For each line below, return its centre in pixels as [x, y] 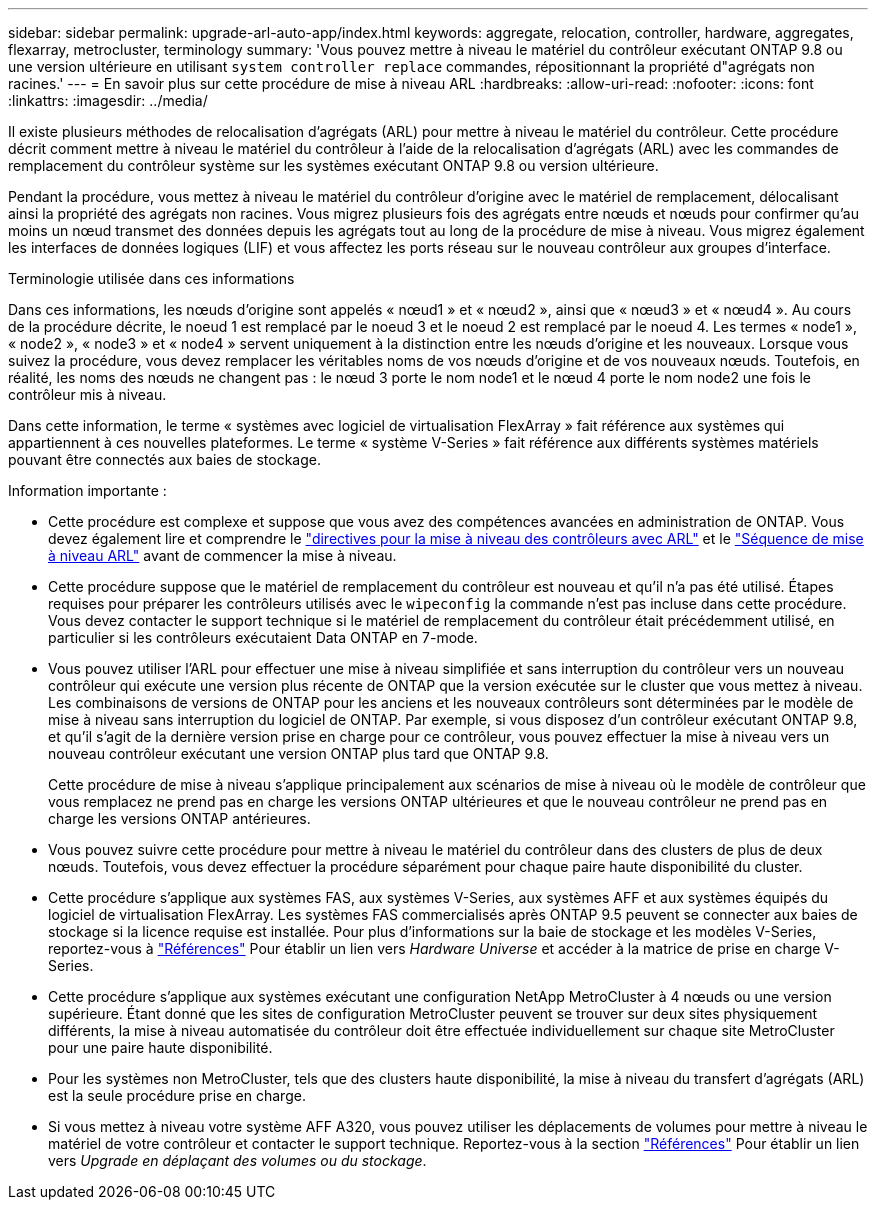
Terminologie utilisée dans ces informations [151, 278]
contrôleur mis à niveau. [87, 394]
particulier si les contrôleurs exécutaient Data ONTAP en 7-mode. [263, 637]
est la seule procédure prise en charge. [177, 1095]
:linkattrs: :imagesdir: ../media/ [108, 100]
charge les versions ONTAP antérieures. [179, 818]
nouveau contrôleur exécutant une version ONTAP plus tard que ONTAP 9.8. [298, 753]
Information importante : [87, 490]
